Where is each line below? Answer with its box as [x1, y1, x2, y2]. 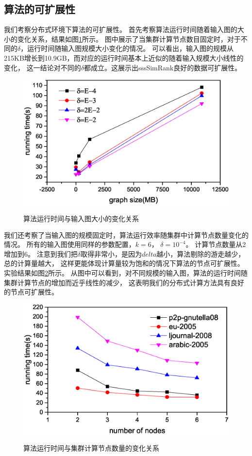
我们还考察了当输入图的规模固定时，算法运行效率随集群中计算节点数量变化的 [4, 229, 249, 240]
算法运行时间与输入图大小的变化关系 [23, 213, 139, 223]
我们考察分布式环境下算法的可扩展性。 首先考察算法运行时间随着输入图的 [4, 24, 237, 34]
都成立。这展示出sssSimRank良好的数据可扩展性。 [84, 62, 242, 72]
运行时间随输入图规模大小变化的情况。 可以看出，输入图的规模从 [27, 43, 234, 53]
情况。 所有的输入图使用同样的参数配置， [4, 239, 135, 249]
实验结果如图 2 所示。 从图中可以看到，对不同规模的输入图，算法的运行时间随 [4, 267, 248, 277]
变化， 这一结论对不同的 [4, 62, 81, 72]
